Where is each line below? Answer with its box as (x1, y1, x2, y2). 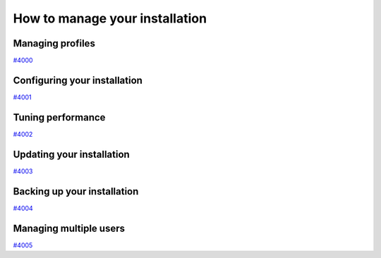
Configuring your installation (13, 74, 143, 86)
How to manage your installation (13, 11, 207, 26)
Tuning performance (13, 111, 106, 123)
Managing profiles (13, 37, 95, 49)
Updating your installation (13, 148, 130, 160)
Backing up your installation (13, 185, 139, 197)
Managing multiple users (13, 222, 125, 234)
